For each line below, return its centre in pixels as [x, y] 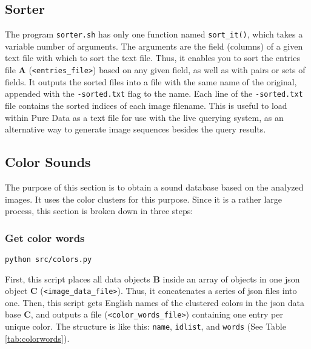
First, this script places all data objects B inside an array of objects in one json [152, 279]
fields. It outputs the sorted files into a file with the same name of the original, [151, 81]
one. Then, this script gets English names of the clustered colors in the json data [155, 302]
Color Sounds [48, 162]
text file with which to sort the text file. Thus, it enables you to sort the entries [152, 58]
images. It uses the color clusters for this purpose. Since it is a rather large [144, 199]
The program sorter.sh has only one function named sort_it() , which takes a [154, 34]
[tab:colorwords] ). [37, 338]
